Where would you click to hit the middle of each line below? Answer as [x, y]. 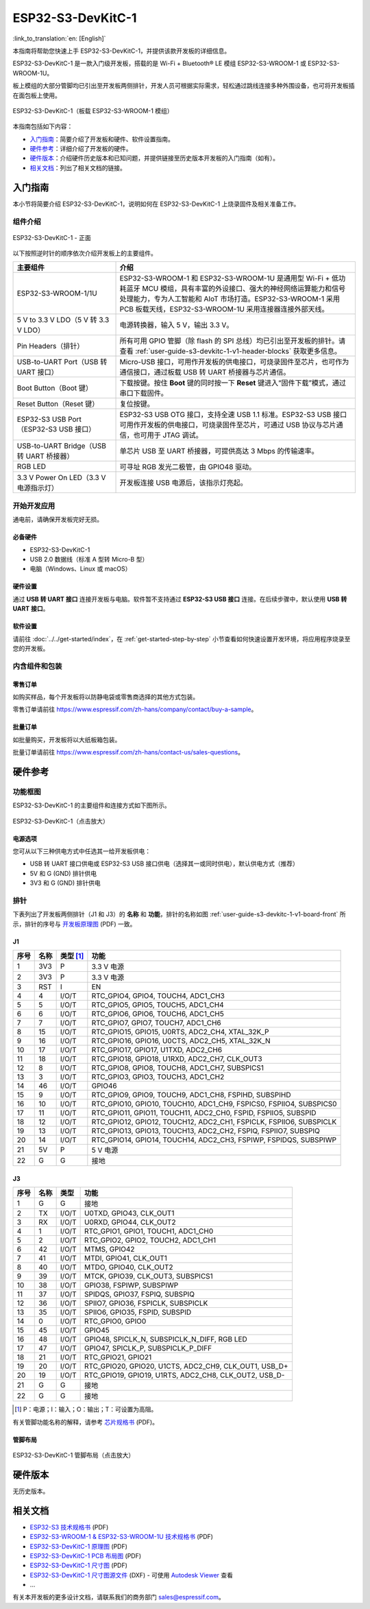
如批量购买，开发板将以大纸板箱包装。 [67, 739]
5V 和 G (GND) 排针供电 [63, 873]
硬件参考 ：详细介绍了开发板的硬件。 [81, 149]
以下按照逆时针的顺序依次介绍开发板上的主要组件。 [85, 253]
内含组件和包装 [37, 666]
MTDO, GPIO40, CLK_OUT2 [129, 1267]
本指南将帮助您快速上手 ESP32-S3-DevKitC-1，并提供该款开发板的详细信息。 [122, 51]
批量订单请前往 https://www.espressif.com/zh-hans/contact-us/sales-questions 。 [128, 752]
